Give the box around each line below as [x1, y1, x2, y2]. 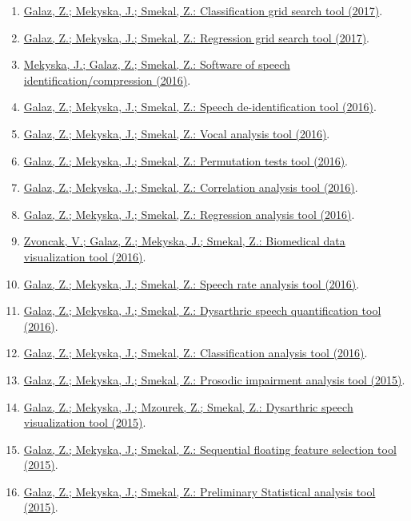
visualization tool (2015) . [23, 414, 146, 431]
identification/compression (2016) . [23, 71, 191, 88]
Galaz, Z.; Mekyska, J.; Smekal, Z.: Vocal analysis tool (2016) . [23, 125, 330, 141]
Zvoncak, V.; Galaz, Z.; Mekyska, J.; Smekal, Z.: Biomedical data [23, 233, 345, 249]
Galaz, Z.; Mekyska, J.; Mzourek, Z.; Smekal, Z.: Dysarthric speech [23, 398, 353, 415]
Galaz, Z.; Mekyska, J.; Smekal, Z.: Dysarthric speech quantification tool [23, 302, 381, 319]
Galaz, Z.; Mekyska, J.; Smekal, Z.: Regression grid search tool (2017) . [23, 29, 369, 46]
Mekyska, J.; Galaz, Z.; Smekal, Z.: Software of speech [23, 56, 290, 73]
